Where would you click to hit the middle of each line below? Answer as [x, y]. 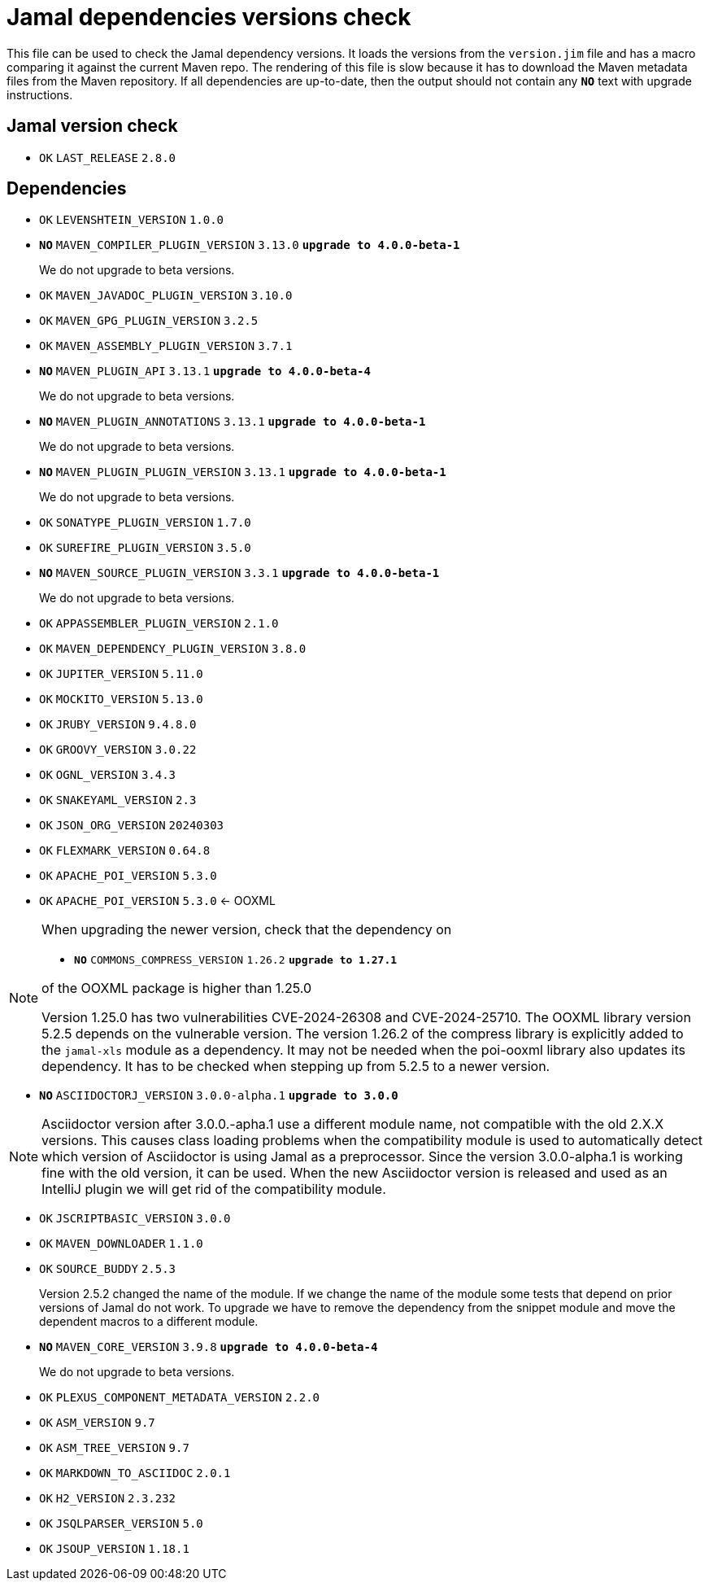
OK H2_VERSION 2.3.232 [108, 1499]
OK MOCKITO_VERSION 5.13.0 [121, 700]
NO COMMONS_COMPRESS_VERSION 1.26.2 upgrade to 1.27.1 [236, 960]
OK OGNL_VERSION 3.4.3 [108, 775]
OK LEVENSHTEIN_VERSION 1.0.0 [132, 220]
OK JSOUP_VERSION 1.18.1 [114, 1549]
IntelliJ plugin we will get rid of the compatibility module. [214, 1189]
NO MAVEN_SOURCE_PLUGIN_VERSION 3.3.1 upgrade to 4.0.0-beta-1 [239, 573]
